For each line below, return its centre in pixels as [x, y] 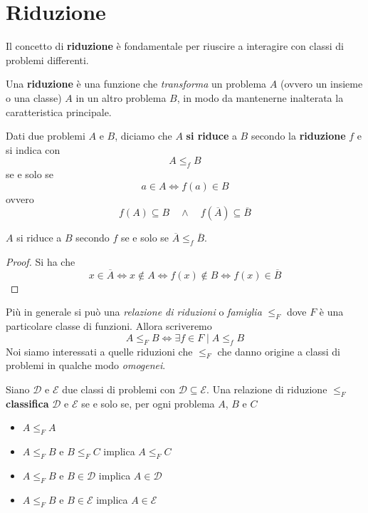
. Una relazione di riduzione [267, 389]
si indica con [33, 149]
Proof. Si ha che [41, 262]
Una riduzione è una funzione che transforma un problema [136, 84]
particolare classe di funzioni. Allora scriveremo [109, 326]
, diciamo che [143, 136]
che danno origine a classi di [279, 351]
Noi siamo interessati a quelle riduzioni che [99, 351]
